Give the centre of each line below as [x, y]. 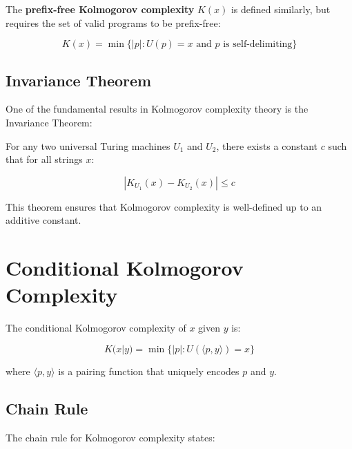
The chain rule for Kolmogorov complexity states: [110, 437]
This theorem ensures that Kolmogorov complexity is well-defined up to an [164, 206]
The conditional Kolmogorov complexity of [96, 328]
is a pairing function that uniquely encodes [149, 371]
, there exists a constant [267, 145]
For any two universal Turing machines [88, 145]
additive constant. [43, 220]
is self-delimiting [258, 45]
